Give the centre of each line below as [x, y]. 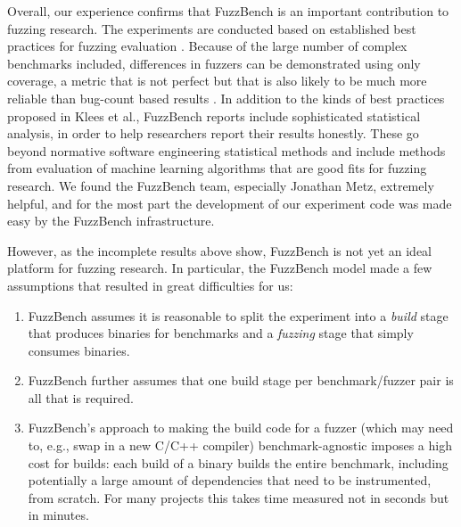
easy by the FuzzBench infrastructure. [111, 221]
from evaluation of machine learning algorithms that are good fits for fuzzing [217, 168]
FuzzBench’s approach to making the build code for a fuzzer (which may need [241, 428]
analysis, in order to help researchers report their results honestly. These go [213, 133]
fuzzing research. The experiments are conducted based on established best [212, 28]
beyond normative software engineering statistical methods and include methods [226, 150]
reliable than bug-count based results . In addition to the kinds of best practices [226, 98]
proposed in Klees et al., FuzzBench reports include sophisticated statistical [214, 115]
